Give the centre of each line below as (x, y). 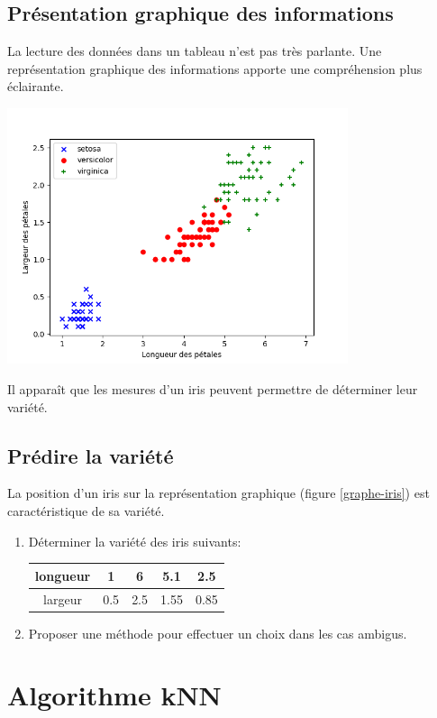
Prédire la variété (91, 455)
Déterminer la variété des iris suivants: (135, 541)
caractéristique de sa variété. (86, 511)
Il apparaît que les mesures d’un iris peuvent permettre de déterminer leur (213, 389)
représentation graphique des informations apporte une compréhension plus (215, 68)
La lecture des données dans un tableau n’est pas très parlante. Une (195, 51)
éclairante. (36, 86)
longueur (63, 575)
